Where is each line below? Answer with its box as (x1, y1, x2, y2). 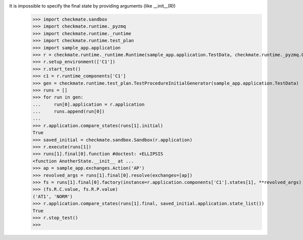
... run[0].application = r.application (32, 101, 145, 107)
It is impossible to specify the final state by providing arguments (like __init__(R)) (9, 3, 176, 9)
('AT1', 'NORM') (32, 193, 73, 199)
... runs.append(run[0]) (32, 109, 105, 114)
